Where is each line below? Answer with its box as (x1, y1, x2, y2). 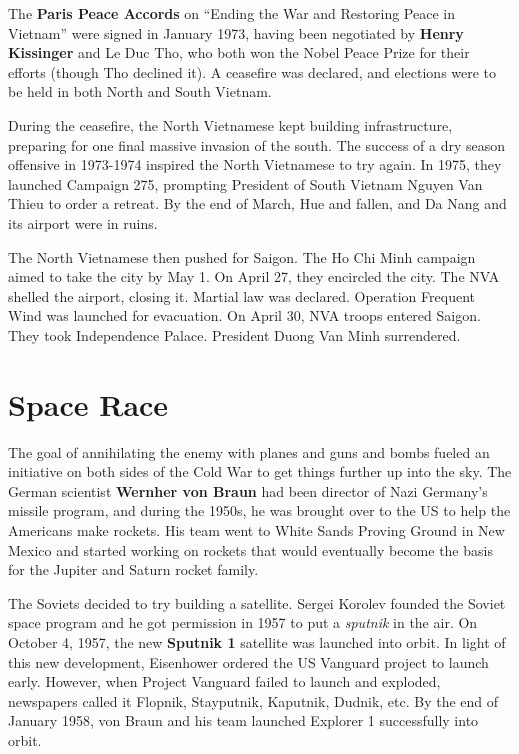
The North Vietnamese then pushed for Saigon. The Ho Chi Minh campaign (8, 246, 476, 267)
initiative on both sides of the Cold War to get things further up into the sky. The (8, 461, 512, 482)
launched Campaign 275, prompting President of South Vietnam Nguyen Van (8, 173, 483, 194)
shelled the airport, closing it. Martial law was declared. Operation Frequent (8, 285, 475, 306)
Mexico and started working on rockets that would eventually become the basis (8, 539, 493, 560)
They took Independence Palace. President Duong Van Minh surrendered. (8, 324, 461, 345)
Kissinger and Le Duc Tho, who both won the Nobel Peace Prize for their (8, 42, 470, 63)
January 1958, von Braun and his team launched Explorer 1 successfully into (8, 710, 479, 731)
